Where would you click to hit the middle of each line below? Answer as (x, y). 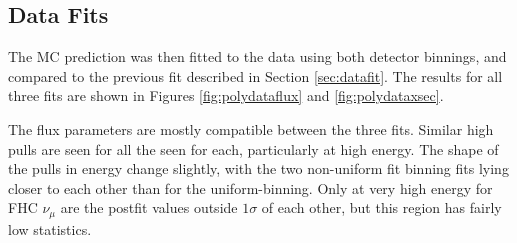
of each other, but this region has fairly (381, 207)
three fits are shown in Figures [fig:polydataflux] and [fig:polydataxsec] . (226, 95)
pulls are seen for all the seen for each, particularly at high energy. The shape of (253, 148)
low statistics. (50, 228)
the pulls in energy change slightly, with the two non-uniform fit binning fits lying (258, 168)
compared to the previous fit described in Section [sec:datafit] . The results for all (255, 75)
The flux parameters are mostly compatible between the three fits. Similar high (251, 128)
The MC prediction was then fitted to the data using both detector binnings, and (257, 56)
